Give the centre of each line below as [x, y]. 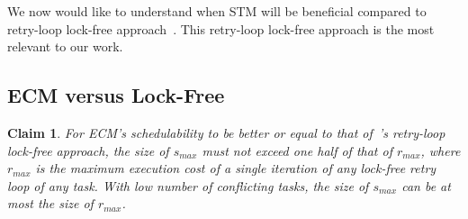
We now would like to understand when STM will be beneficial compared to [217, 11]
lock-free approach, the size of [88, 150]
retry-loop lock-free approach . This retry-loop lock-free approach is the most [221, 28]
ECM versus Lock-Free [116, 95]
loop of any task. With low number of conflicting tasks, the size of [188, 185]
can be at [426, 185]
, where [441, 150]
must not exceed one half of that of [297, 150]
